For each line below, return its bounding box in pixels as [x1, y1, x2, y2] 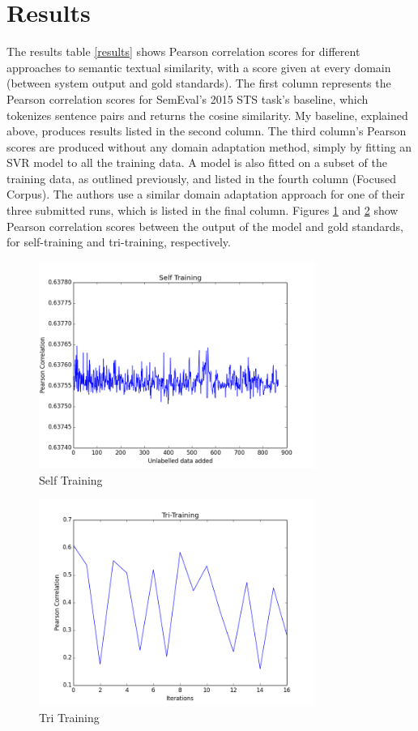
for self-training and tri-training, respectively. [6, 233, 231, 250]
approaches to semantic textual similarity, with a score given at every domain [6, 58, 391, 75]
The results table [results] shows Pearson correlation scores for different [6, 43, 360, 60]
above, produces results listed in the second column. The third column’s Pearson [6, 122, 407, 139]
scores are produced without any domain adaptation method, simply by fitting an [6, 138, 412, 155]
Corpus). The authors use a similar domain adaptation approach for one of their [6, 186, 405, 203]
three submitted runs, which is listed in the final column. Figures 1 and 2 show [6, 202, 399, 219]
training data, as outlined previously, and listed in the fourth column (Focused [6, 169, 396, 186]
